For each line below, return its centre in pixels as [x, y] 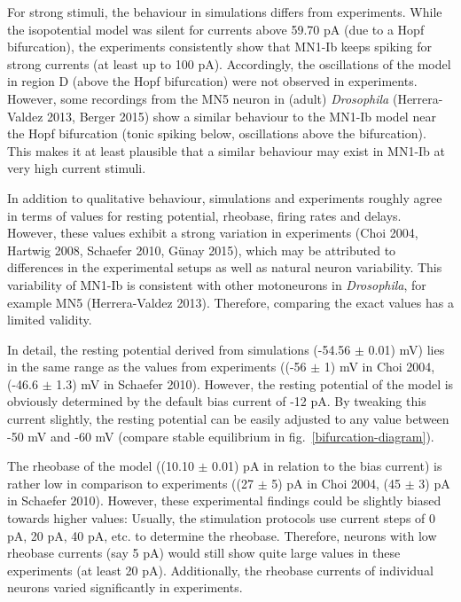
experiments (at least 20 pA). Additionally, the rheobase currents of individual [220, 570]
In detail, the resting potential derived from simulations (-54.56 [179, 349]
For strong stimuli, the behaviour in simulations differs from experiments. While [225, 12]
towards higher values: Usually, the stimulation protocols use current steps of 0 [222, 518]
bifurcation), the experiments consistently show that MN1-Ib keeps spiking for [219, 47]
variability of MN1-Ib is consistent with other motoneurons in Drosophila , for [217, 284]
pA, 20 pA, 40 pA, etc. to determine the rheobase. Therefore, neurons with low [222, 535]
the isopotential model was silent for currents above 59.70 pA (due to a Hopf [216, 29]
